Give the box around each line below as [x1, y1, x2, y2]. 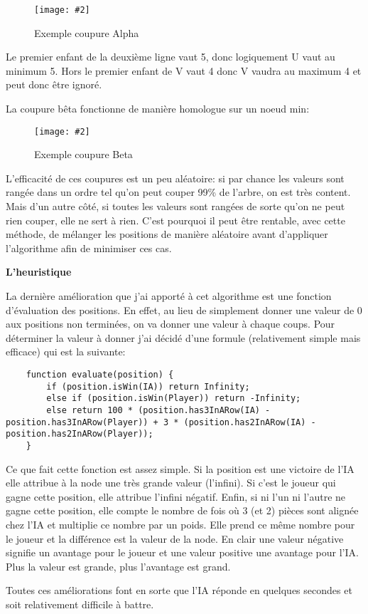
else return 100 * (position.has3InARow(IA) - [46, 405, 271, 415]
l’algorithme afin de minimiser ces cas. [6, 240, 172, 255]
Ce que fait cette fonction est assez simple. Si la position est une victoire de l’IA [6, 461, 355, 476]
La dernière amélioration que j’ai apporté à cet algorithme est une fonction [6, 288, 332, 303]
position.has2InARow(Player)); [6, 429, 153, 439]
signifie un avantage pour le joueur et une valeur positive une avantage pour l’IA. [6, 545, 359, 560]
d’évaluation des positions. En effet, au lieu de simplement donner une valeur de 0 [6, 302, 362, 317]
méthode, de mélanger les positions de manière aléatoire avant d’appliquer [6, 227, 328, 241]
